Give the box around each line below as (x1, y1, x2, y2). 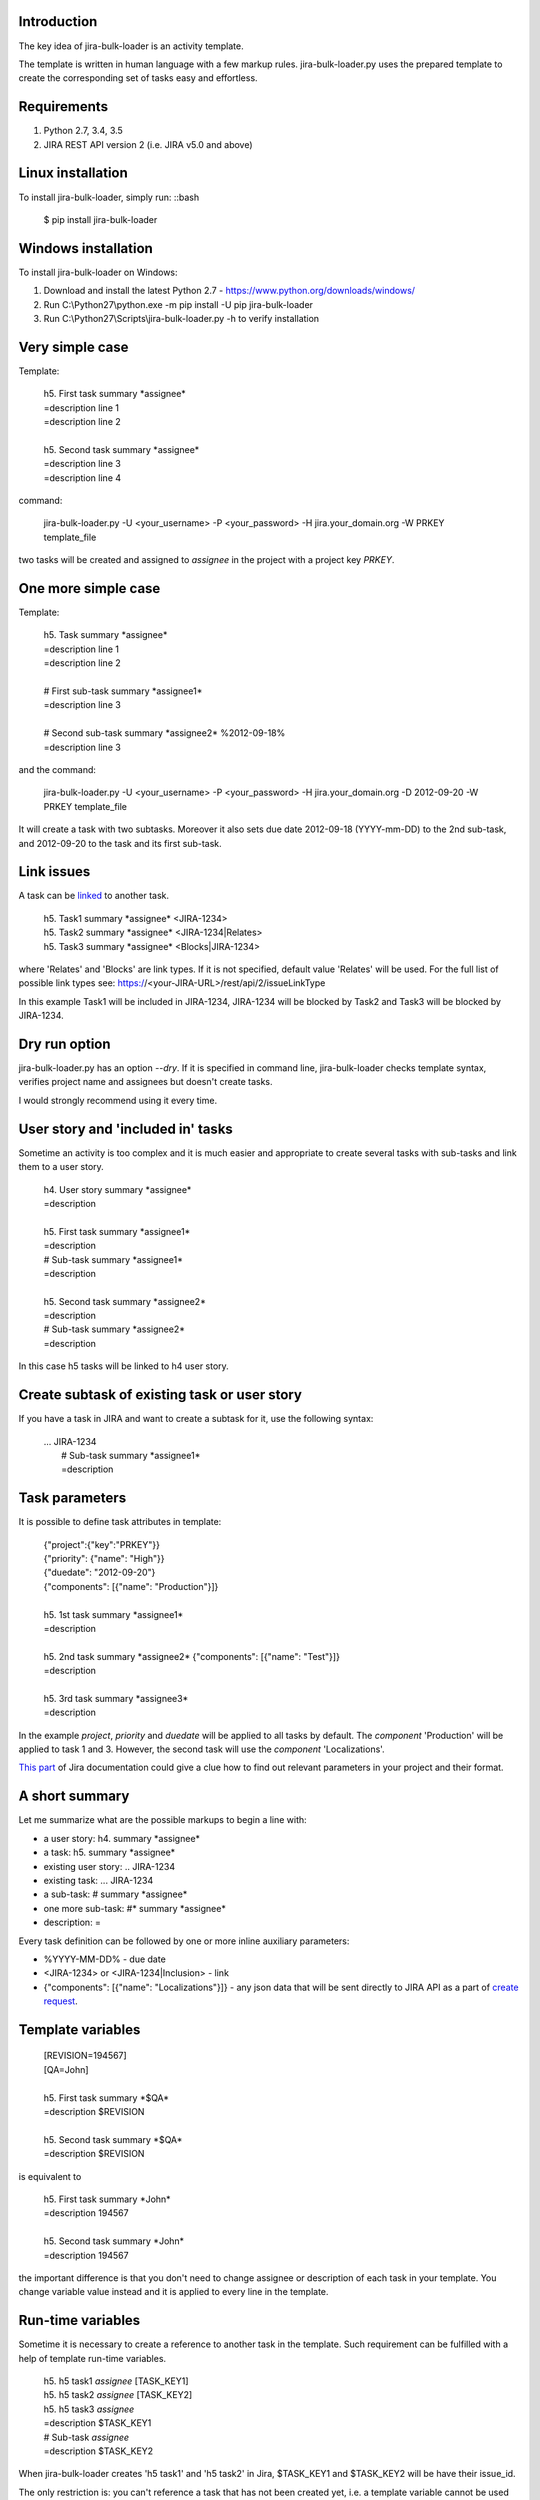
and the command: (18, 763, 97, 775)
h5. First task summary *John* (43, 2193, 171, 2205)
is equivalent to (18, 2170, 82, 2182)
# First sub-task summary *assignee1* (43, 685, 203, 697)
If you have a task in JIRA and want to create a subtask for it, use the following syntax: (18, 1413, 374, 1425)
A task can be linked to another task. (18, 890, 170, 902)
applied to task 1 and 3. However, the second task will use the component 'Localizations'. (18, 1743, 385, 1755)
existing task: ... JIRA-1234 (43, 1874, 154, 1886)
